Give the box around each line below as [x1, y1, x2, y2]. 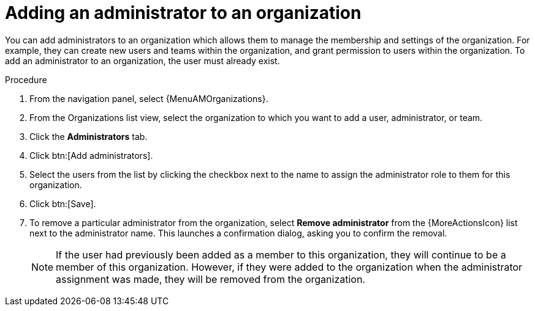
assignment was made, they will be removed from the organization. [56, 273, 365, 285]
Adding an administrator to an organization [5, 2, 362, 23]
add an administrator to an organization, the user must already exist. [5, 55, 280, 66]
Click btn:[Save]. [29, 198, 96, 209]
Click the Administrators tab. [29, 131, 148, 142]
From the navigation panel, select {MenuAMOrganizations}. [29, 93, 268, 104]
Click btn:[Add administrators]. [29, 150, 153, 161]
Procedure [5, 74, 47, 85]
